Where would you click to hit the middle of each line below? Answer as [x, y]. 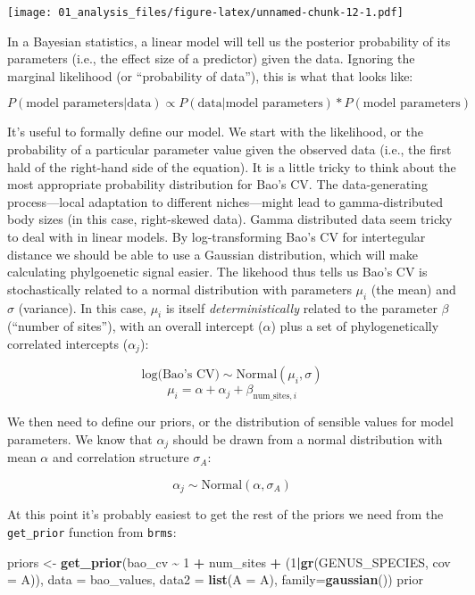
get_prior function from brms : [92, 531]
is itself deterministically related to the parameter [301, 307]
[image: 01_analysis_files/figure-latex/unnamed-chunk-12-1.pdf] [205, 12]
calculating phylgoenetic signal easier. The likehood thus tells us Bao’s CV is [217, 272]
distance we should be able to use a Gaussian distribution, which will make [212, 254]
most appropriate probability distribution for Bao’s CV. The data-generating [217, 184]
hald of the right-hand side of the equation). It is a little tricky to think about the [232, 166]
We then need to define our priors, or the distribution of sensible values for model [230, 421]
